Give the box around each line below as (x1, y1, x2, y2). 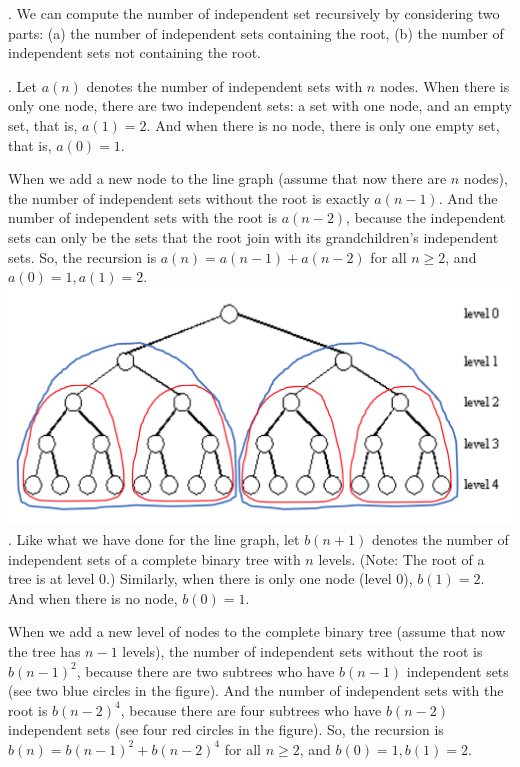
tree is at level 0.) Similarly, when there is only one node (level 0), (8, 568, 413, 589)
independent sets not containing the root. (8, 42, 261, 63)
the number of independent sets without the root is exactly (8, 187, 370, 208)
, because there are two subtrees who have (76, 660, 335, 681)
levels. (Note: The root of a (318, 548, 485, 569)
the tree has (8, 640, 81, 661)
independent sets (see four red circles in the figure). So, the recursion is (8, 719, 444, 740)
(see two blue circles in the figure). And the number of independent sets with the (8, 680, 504, 701)
